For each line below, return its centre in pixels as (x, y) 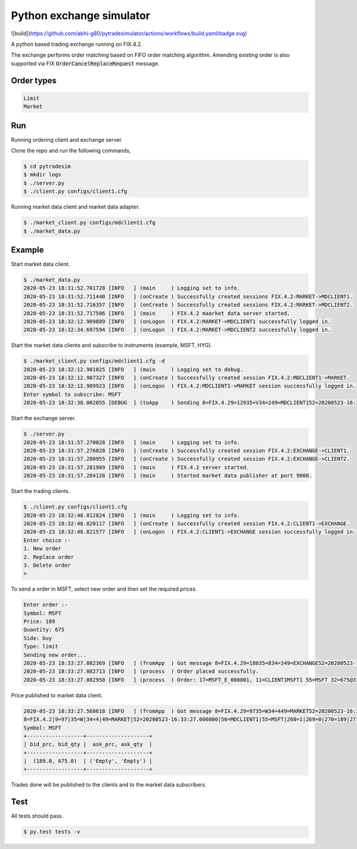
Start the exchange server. (43, 418)
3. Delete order (47, 565)
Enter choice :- (47, 540)
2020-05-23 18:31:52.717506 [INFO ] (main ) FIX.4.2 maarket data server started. (157, 313)
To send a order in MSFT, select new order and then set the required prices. (104, 589)
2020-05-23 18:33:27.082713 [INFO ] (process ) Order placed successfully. (141, 672)
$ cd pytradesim (47, 166)
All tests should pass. (37, 816)
